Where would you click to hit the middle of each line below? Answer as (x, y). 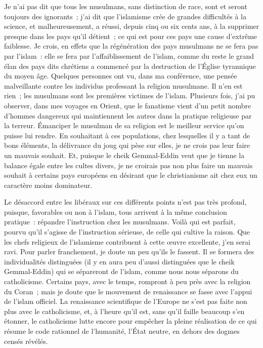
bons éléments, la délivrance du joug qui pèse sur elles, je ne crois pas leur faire (127, 145)
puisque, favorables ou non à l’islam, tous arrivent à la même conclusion (116, 211)
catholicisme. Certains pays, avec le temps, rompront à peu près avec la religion (127, 281)
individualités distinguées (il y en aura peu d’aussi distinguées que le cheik (119, 261)
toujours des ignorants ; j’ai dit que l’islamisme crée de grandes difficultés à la (125, 16)
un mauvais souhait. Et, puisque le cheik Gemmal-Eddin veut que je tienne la (124, 155)
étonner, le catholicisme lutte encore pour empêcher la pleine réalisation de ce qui (130, 321)
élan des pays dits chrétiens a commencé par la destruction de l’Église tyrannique (130, 66)
